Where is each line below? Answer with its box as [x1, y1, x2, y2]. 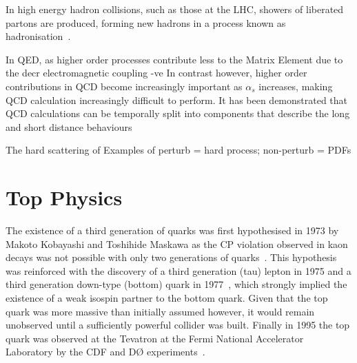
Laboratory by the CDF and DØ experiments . [6, 344, 205, 359]
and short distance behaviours [6, 119, 132, 134]
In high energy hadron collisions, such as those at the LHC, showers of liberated [6, 2, 344, 16]
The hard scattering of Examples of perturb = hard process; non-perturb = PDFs [6, 143, 351, 157]
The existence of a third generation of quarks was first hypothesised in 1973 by [6, 223, 339, 238]
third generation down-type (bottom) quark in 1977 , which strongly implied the [6, 277, 347, 291]
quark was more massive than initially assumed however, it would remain [6, 304, 315, 318]
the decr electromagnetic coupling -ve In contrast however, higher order [6, 65, 307, 80]
